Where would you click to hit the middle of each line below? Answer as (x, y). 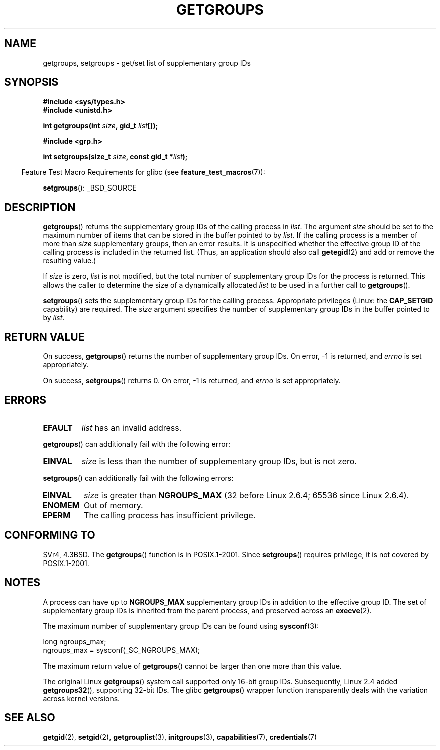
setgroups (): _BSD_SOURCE (90, 188)
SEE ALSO (30, 718)
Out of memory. (114, 505)
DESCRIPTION (40, 207)
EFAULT (58, 428)
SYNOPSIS (31, 82)
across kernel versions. (81, 698)
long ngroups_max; (75, 641)
